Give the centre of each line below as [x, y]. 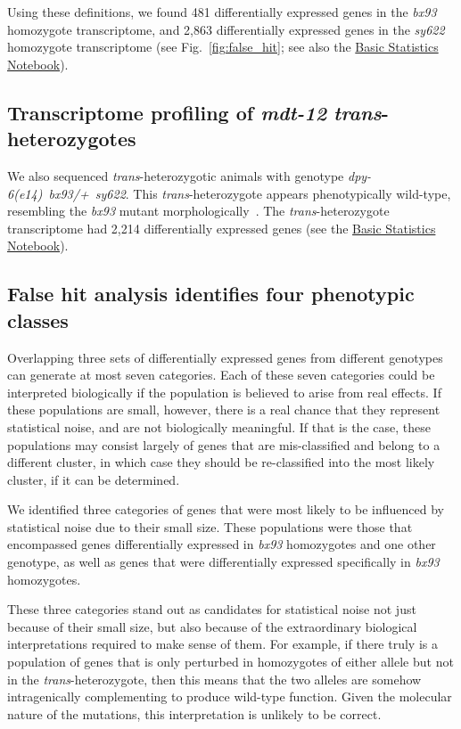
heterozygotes [72, 139]
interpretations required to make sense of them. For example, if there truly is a [222, 644]
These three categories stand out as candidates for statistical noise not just [212, 609]
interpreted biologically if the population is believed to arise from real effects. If [224, 392]
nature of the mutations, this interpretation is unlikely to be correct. [194, 713]
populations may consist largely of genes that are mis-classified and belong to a [224, 444]
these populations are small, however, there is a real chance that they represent [224, 410]
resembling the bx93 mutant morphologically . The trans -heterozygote [198, 211]
